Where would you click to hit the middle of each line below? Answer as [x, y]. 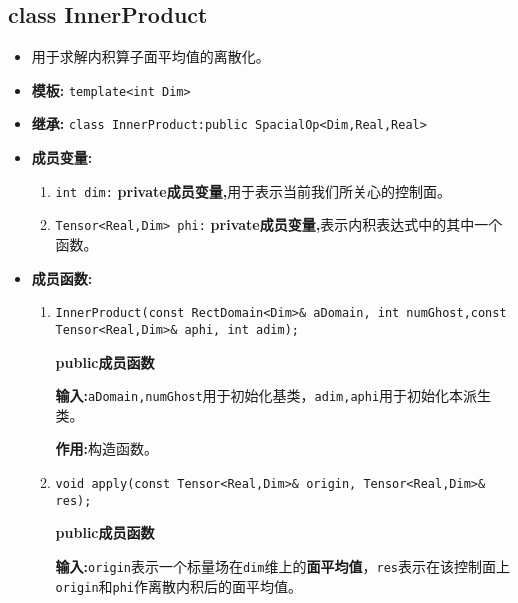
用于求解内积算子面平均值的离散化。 [150, 56]
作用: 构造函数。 [107, 448]
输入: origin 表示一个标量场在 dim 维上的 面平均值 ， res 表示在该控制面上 [282, 565]
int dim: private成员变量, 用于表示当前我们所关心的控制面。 [253, 190]
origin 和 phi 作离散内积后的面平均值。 [179, 585]
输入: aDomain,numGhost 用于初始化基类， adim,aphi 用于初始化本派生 [273, 395]
